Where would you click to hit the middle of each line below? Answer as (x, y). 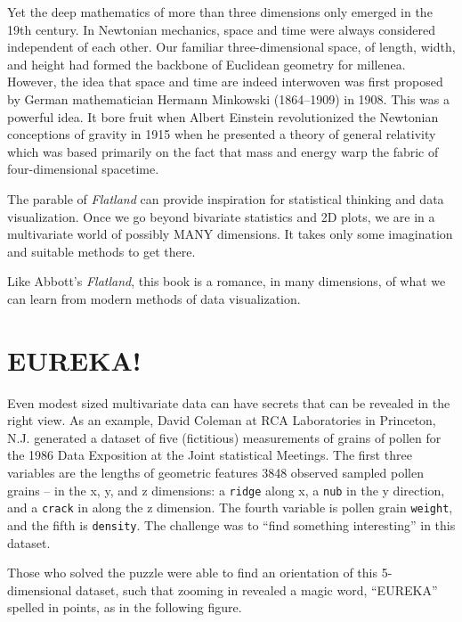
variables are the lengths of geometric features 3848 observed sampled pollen (215, 472)
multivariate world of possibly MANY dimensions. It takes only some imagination (230, 234)
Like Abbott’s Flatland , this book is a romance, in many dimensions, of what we (227, 281)
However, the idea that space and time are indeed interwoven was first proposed (225, 82)
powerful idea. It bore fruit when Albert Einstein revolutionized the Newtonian (223, 116)
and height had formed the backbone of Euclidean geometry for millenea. (207, 64)
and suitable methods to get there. (101, 251)
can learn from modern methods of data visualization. (154, 298)
